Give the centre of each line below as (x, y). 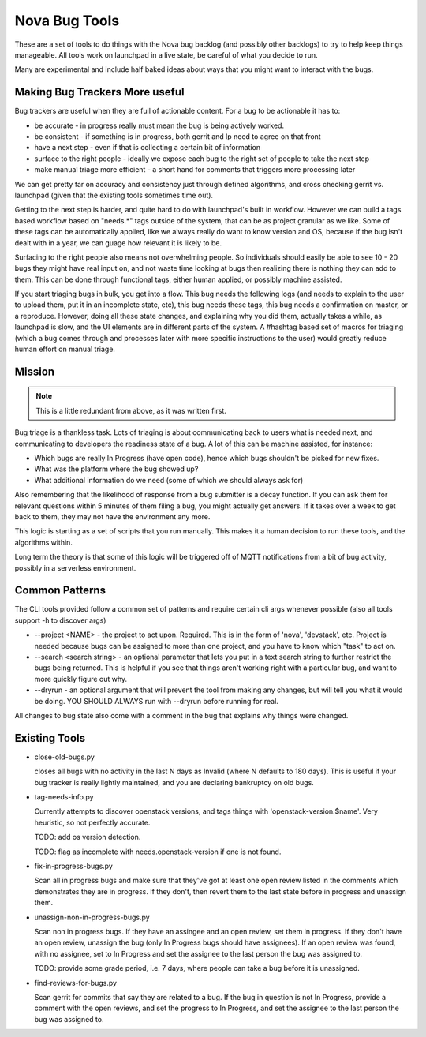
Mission (35, 371)
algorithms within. (43, 542)
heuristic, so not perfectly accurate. (92, 822)
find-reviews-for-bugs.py (76, 983)
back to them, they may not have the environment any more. (112, 516)
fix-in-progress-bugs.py (74, 866)
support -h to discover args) (60, 620)
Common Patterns (60, 591)
